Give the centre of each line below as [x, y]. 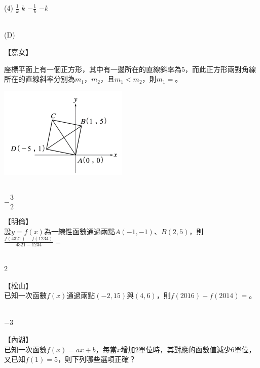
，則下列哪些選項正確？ [97, 359]
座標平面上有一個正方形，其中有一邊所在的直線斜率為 [93, 69]
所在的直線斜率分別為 [40, 79]
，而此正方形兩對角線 [220, 69]
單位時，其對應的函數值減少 [185, 349]
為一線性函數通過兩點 [79, 231]
